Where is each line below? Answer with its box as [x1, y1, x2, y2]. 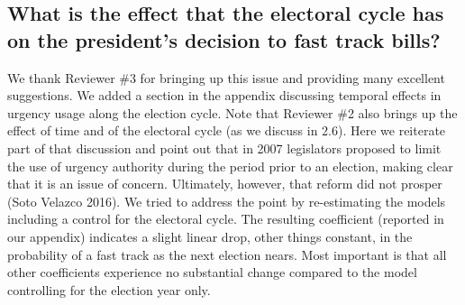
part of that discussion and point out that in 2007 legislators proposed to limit [7, 138, 442, 157]
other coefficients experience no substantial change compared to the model [7, 263, 417, 282]
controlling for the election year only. [7, 280, 211, 299]
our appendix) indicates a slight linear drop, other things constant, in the [7, 226, 413, 245]
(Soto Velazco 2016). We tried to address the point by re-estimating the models [7, 191, 446, 210]
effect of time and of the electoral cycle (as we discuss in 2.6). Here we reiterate [7, 121, 446, 140]
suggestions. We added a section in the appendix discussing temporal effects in [7, 86, 442, 105]
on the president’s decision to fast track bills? [7, 25, 441, 53]
